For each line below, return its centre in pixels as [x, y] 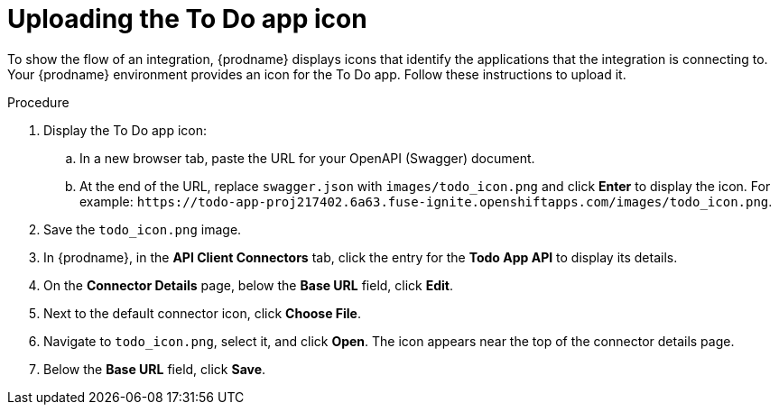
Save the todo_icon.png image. [143, 229]
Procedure [38, 102]
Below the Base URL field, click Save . [155, 369]
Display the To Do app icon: [125, 130]
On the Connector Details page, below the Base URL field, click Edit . [249, 285]
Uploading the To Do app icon [187, 19]
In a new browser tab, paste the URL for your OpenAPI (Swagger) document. [307, 158]
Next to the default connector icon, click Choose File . [203, 313]
